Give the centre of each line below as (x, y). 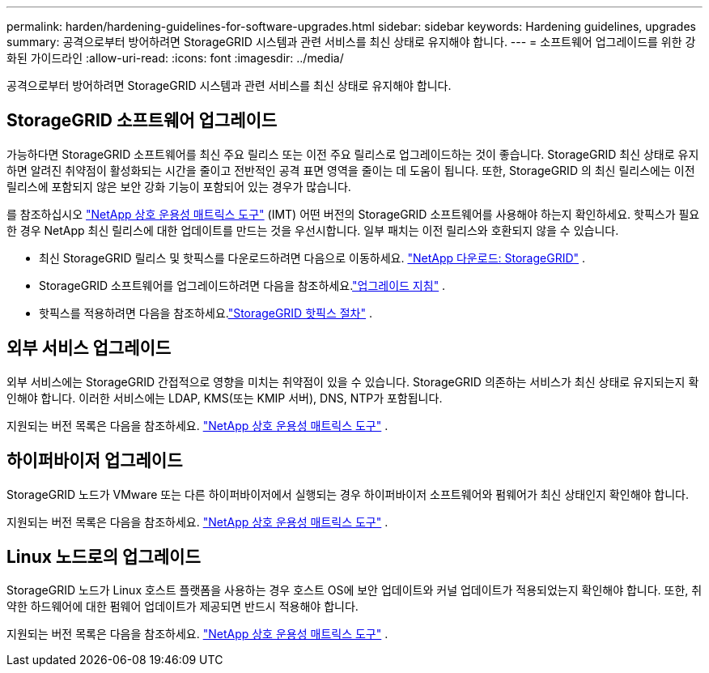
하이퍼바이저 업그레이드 (95, 461)
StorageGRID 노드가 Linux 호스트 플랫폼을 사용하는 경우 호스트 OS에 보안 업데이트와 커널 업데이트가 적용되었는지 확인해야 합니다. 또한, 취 (354, 590)
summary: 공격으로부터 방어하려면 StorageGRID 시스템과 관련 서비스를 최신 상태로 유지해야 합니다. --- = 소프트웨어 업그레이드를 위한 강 (351, 42)
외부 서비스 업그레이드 (89, 348)
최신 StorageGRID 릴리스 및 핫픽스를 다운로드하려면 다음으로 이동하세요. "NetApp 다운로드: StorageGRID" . (312, 258)
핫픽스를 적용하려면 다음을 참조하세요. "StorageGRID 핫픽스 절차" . (206, 313)
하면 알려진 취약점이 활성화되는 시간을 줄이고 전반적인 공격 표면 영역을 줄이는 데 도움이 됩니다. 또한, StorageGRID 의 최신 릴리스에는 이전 (351, 170)
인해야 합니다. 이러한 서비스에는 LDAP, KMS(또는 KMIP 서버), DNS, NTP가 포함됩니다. (225, 398)
